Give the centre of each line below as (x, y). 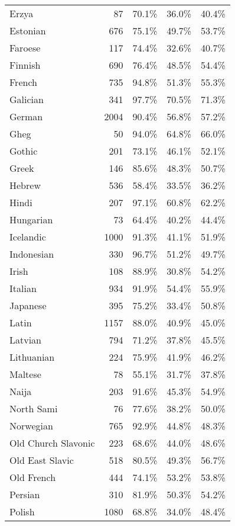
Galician (27, 99)
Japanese (28, 305)
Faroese (25, 48)
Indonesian (32, 254)
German (26, 116)
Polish (22, 511)
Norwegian (31, 426)
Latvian (26, 340)
